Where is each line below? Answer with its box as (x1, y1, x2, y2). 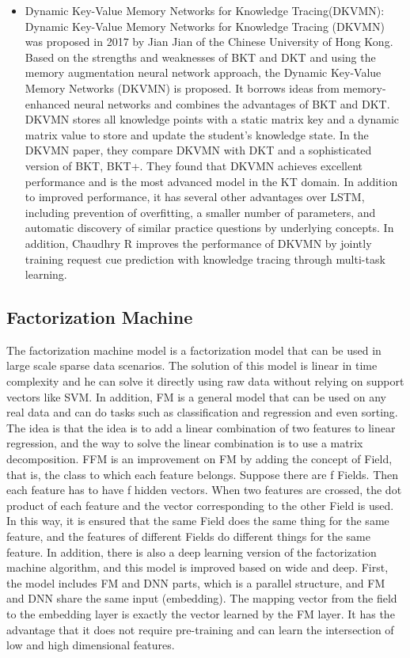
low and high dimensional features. (6, 637, 175, 653)
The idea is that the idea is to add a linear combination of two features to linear (6, 419, 396, 435)
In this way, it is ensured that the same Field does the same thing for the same (6, 512, 389, 529)
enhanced (25, 95, 70, 112)
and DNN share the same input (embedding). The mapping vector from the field (6, 590, 397, 607)
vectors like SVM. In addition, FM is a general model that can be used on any (6, 388, 387, 405)
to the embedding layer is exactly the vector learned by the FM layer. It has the (6, 605, 395, 622)
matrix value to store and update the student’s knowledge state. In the (25, 126, 369, 143)
